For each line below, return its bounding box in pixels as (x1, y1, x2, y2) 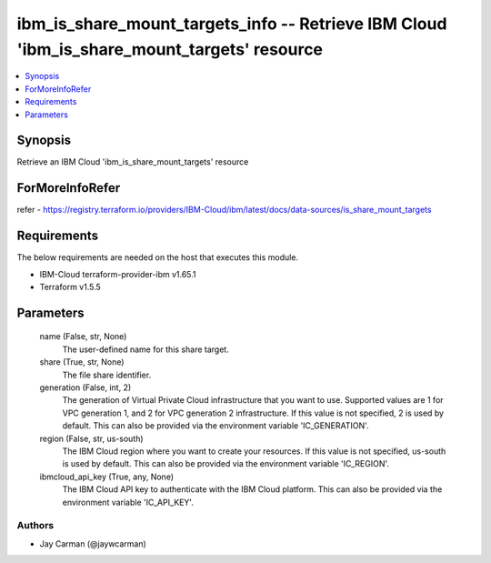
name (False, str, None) (39, 331, 127, 342)
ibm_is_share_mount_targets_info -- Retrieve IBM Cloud (16, 14, 447, 34)
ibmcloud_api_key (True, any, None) (39, 471, 175, 482)
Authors (16, 519, 55, 532)
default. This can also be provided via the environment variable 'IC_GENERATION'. (62, 420, 369, 431)
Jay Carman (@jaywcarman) (39, 538, 147, 549)
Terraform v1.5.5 (39, 282, 102, 293)
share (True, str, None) (39, 357, 125, 367)
